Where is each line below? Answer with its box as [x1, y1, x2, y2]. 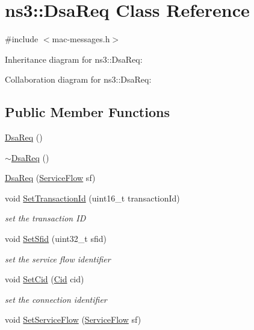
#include [5, 33, 39, 45]
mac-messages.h [52, 33, 110, 45]
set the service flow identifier [5, 252, 111, 265]
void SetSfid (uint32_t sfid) [5, 232, 107, 245]
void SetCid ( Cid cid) [5, 273, 84, 285]
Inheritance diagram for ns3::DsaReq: [5, 52, 143, 65]
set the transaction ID [5, 212, 86, 224]
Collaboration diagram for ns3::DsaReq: [5, 73, 152, 86]
